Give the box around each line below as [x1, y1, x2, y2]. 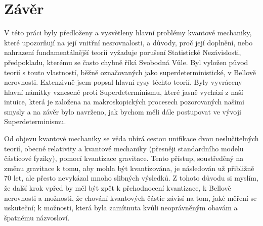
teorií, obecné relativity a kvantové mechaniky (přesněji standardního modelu [4, 143, 244, 153]
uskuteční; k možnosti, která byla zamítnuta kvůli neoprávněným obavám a [4, 202, 238, 213]
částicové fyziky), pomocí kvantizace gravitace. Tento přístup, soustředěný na [4, 153, 244, 163]
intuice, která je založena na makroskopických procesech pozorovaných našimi [4, 96, 244, 107]
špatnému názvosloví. [4, 212, 70, 222]
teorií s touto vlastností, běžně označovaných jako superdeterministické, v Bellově [4, 67, 256, 77]
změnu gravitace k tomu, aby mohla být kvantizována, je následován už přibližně [4, 162, 254, 173]
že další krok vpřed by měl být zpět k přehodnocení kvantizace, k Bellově [4, 183, 231, 193]
